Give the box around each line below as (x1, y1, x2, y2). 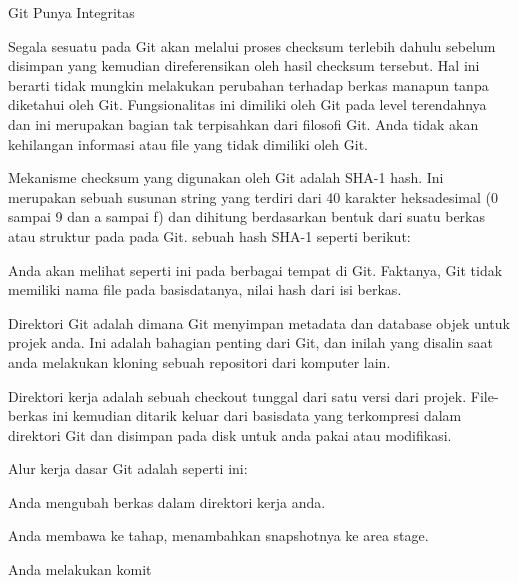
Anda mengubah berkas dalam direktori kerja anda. (8, 491, 326, 512)
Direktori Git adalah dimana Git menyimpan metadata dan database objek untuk (8, 312, 510, 333)
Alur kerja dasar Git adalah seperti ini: (8, 458, 248, 479)
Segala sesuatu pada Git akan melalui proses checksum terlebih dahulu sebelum (8, 35, 496, 56)
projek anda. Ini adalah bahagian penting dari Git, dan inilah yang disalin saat (8, 332, 493, 353)
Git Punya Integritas (8, 2, 135, 22)
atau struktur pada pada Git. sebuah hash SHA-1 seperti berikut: (8, 225, 411, 246)
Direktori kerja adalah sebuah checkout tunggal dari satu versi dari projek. (8, 385, 467, 406)
